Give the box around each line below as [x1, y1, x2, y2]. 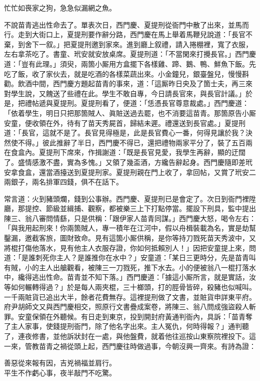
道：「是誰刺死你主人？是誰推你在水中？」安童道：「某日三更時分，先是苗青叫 [4, 252, 256, 263]
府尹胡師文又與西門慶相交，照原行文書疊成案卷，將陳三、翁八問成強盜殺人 [4, 301, 249, 312]
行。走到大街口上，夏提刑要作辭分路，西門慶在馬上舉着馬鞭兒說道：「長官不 [4, 29, 252, 40]
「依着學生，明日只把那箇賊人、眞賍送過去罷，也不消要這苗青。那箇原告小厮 [4, 107, 256, 118]
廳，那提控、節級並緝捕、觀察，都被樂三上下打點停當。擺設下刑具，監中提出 [4, 203, 256, 214]
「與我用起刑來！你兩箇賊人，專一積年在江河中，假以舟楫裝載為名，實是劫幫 [4, 223, 256, 233]
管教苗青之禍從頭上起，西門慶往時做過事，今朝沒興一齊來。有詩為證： [24, 340, 256, 351]
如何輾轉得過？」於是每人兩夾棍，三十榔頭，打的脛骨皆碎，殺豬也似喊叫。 [10, 282, 256, 292]
